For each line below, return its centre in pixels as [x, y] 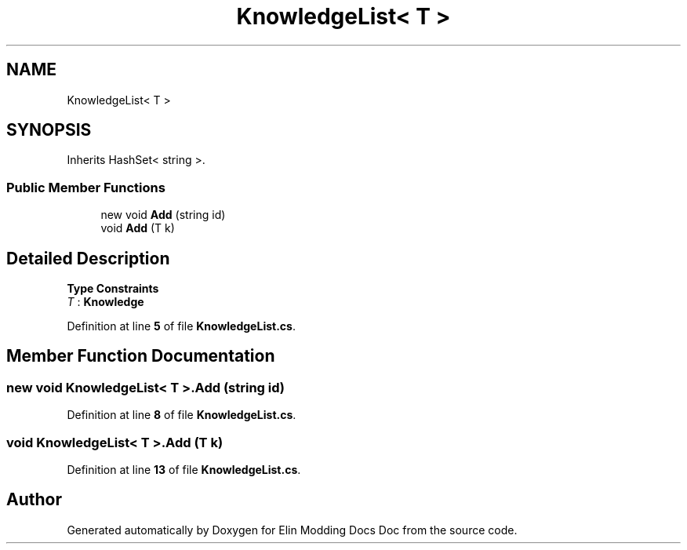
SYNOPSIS [49, 130]
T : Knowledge [105, 302]
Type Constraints [113, 289]
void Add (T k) [138, 228]
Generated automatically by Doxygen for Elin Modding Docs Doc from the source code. [292, 530]
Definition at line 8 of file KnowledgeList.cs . [182, 415]
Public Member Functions [86, 187]
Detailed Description [88, 258]
